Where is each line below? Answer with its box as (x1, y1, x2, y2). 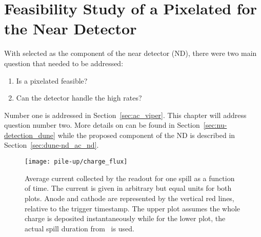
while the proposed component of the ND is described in (57, 129, 235, 140)
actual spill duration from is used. (25, 223, 134, 233)
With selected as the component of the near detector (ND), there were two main (4, 48, 257, 58)
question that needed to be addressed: (4, 57, 124, 68)
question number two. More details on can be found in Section (4, 120, 200, 130)
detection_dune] (4, 129, 55, 140)
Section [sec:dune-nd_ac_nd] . (4, 140, 99, 150)
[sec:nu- (203, 120, 227, 130)
